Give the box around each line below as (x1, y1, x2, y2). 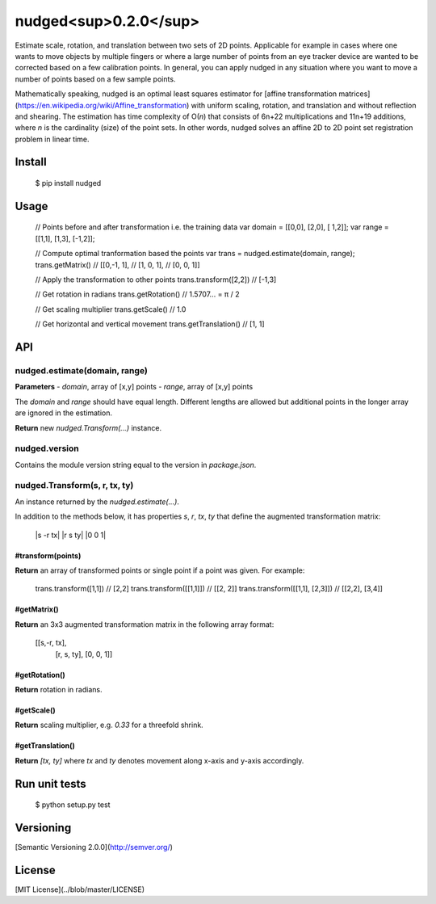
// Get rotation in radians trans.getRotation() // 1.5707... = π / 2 (35, 289, 240, 299)
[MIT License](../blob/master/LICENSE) (15, 885, 145, 894)
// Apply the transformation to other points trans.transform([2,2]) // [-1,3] (35, 275, 277, 284)
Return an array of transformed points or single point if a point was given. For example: (15, 566, 305, 575)
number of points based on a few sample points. (15, 74, 176, 84)
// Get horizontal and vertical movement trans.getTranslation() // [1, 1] (35, 319, 266, 329)
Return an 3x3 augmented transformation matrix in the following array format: (15, 619, 275, 629)
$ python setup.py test (35, 800, 111, 809)
